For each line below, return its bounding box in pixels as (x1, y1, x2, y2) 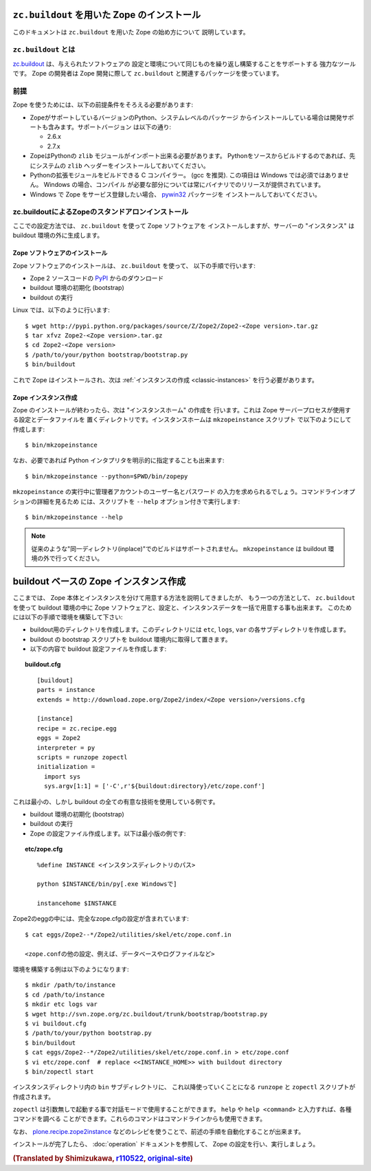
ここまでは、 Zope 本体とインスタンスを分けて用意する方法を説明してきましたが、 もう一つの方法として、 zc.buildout (12, 594, 356, 602)
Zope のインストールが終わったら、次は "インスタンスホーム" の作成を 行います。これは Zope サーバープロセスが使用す (12, 405, 351, 414)
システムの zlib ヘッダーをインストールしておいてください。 (35, 161, 210, 170)
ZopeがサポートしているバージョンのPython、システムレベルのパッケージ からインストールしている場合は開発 (30, 113, 343, 122)
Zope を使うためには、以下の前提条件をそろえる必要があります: (12, 100, 194, 109)
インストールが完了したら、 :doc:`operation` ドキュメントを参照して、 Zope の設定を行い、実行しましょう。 (12, 1140, 319, 1148)
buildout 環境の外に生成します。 (12, 231, 103, 240)
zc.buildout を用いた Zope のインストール (12, 9, 201, 21)
